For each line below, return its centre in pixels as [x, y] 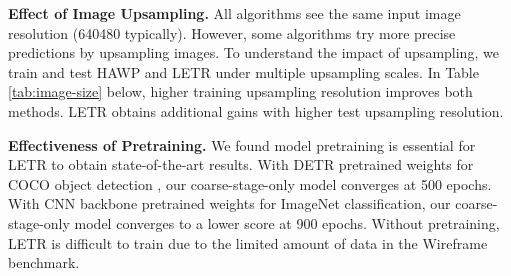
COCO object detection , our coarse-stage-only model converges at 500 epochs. [250, 183]
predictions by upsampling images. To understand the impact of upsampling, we [253, 52]
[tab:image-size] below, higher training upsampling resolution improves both [240, 91]
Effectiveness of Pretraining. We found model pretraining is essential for [242, 144]
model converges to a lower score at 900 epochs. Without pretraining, [287, 222]
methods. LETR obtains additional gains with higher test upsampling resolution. [256, 110]
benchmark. [44, 262]
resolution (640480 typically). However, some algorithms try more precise [232, 32]
